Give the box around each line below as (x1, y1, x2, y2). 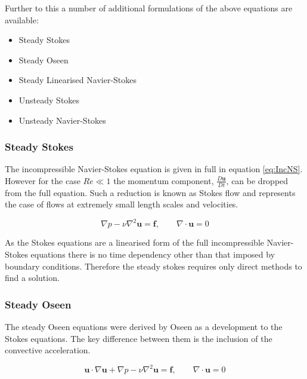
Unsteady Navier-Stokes (18, 114, 106, 126)
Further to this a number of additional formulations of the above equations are (5, 2, 293, 14)
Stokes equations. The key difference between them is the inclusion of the (5, 332, 272, 344)
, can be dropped (226, 174, 289, 187)
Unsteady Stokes (18, 93, 80, 106)
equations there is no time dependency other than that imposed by (30, 248, 275, 261)
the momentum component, (113, 174, 214, 187)
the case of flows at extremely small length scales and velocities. (5, 198, 238, 210)
